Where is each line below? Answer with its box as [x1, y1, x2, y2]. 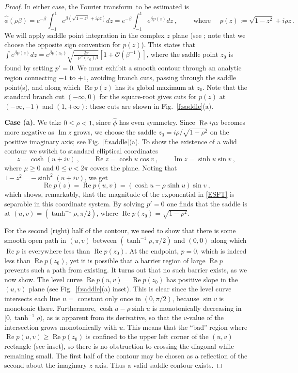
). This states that [141, 39, 195, 50]
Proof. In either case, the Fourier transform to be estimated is [4, 1, 189, 11]
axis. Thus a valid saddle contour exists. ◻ [94, 360, 222, 370]
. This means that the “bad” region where [123, 322, 248, 332]
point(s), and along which [4, 82, 80, 92]
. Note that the [202, 82, 247, 92]
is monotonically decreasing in [152, 303, 242, 313]
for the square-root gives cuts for [99, 91, 197, 102]
